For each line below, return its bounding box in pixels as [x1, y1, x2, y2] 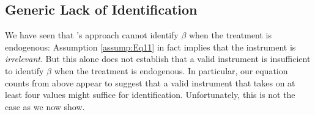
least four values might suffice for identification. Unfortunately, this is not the [5, 88, 295, 101]
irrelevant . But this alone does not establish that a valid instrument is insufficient [5, 52, 311, 65]
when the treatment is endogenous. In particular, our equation [54, 64, 288, 77]
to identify [5, 64, 44, 77]
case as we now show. [5, 100, 85, 113]
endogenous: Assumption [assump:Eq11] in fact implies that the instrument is [5, 40, 296, 53]
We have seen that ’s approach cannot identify [5, 29, 179, 41]
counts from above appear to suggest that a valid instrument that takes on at [5, 76, 295, 89]
